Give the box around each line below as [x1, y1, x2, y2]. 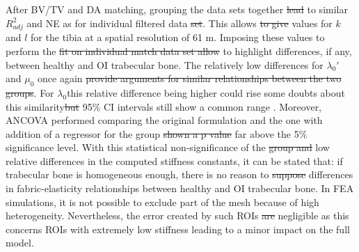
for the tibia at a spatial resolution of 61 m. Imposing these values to [31, 30, 325, 45]
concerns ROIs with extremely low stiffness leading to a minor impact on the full [6, 221, 350, 236]
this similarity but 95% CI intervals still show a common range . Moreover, [6, 99, 322, 113]
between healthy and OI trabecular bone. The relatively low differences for [6, 57, 324, 72]
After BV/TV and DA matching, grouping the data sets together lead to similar [6, 2, 348, 16]
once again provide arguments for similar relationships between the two [38, 71, 342, 86]
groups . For [6, 85, 54, 100]
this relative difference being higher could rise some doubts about [67, 85, 345, 100]
